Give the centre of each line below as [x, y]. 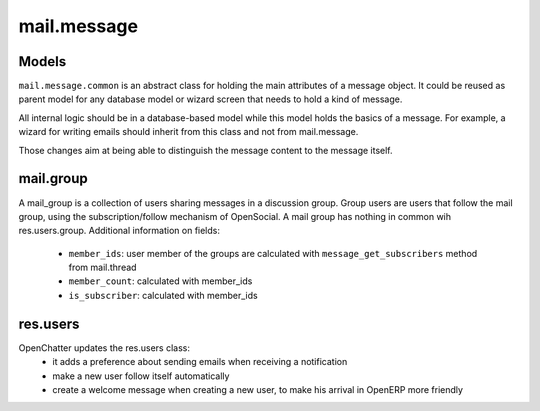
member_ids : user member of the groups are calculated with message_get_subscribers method [273, 253]
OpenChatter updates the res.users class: [104, 347]
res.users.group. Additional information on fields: [119, 231]
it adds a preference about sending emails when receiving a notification [200, 362]
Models [42, 61]
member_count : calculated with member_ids [160, 281]
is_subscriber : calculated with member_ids [163, 295]
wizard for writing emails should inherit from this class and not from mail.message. [188, 132]
